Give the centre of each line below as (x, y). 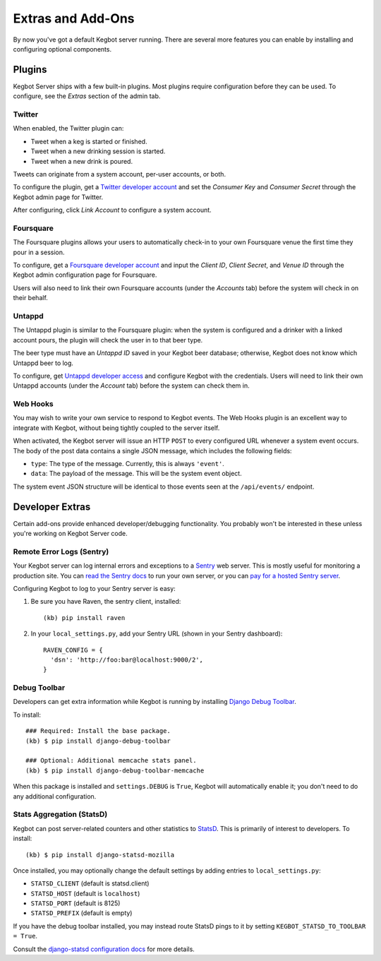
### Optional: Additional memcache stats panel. (111, 760)
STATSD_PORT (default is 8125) (75, 903)
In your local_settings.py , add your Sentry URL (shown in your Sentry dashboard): (157, 634)
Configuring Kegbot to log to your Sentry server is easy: (94, 589)
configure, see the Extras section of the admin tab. (87, 96)
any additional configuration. (55, 796)
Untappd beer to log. (43, 363)
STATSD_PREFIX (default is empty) (81, 913)
